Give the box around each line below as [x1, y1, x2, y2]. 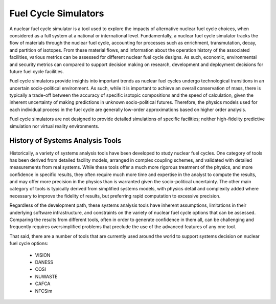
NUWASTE [35, 273, 58, 279]
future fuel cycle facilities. [9, 68, 64, 74]
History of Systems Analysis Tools [9, 136, 122, 145]
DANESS [35, 259, 54, 265]
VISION [35, 252, 51, 258]
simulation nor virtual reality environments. [9, 123, 100, 129]
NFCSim [35, 288, 53, 294]
